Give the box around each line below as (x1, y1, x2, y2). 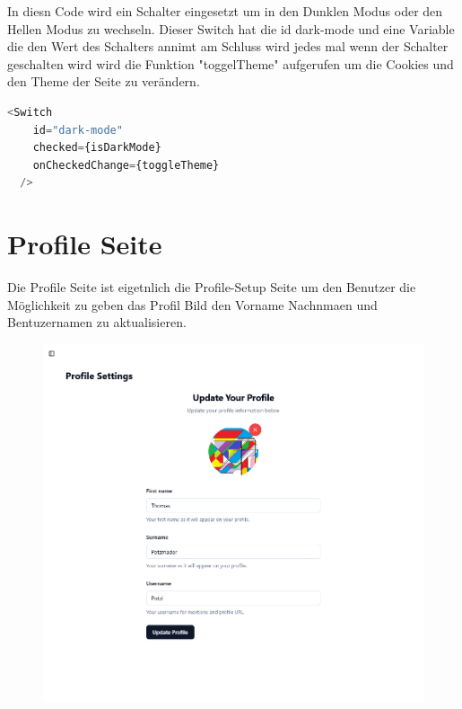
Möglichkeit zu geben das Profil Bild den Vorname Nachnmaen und (7, 295, 378, 314)
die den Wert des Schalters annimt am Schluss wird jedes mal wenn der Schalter (7, 37, 449, 56)
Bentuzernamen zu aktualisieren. (7, 313, 187, 332)
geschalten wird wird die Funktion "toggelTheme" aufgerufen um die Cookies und (7, 54, 454, 73)
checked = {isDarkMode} (32, 141, 161, 155)
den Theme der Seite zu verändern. (7, 72, 200, 91)
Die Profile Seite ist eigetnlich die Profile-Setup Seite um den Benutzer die (7, 278, 416, 297)
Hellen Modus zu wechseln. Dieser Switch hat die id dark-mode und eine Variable (7, 19, 455, 38)
